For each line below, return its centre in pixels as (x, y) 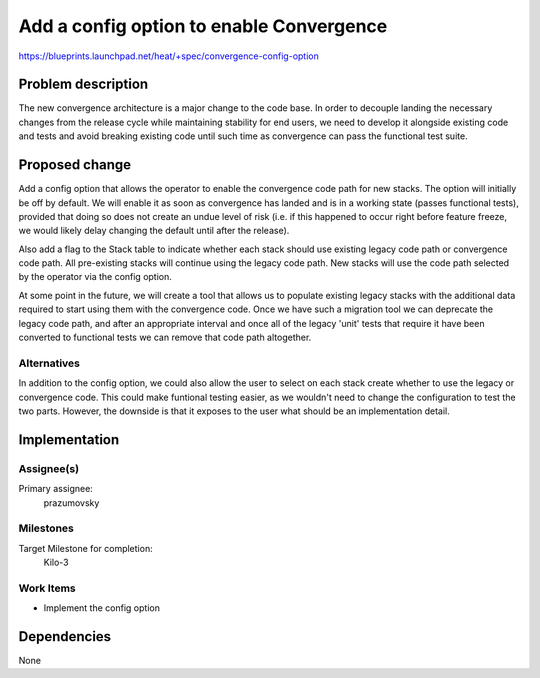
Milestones (46, 528)
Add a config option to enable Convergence (203, 26)
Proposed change (75, 165)
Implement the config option (101, 608)
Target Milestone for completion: (86, 548)
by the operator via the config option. (95, 277)
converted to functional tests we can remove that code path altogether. (165, 337)
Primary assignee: (56, 489)
